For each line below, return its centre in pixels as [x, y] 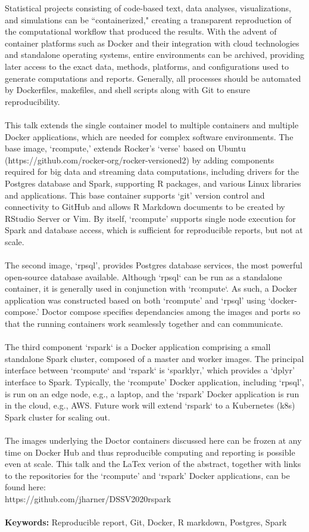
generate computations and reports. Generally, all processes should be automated [153, 78]
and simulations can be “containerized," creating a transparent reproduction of [148, 19]
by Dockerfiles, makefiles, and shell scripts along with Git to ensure [127, 90]
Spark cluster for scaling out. [57, 417]
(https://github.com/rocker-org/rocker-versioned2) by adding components [140, 160]
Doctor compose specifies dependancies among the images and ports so [171, 312]
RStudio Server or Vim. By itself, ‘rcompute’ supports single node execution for [150, 218]
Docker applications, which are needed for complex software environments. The [149, 136]
